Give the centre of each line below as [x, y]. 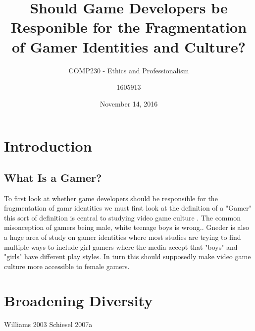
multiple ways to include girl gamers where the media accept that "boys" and [121, 247]
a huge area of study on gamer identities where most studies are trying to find [123, 237]
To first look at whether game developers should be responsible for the [111, 198]
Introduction [48, 146]
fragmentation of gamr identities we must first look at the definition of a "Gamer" [128, 208]
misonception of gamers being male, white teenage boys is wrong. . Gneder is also [127, 227]
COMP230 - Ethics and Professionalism [129, 70]
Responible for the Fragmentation [129, 27]
